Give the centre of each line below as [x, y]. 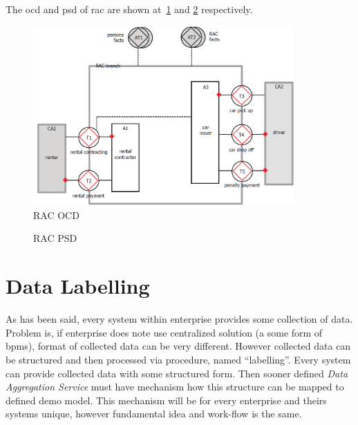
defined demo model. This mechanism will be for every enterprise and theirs [166, 400]
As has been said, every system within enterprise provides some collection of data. [179, 319]
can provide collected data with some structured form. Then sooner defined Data [177, 373]
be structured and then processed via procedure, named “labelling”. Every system [178, 359]
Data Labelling [78, 286]
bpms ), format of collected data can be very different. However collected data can [178, 346]
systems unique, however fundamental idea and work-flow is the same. [154, 414]
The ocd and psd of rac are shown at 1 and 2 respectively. [129, 9]
